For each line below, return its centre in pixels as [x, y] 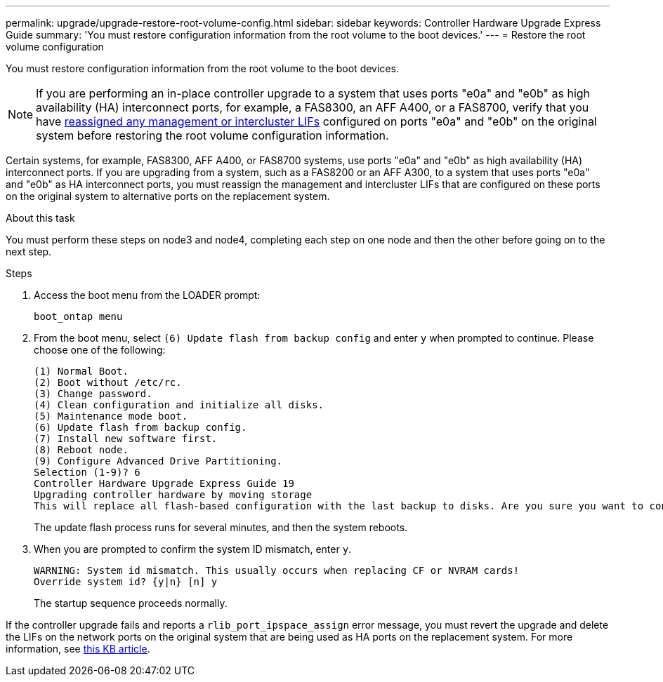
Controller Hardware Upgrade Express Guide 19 [164, 483]
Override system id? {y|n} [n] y [126, 582]
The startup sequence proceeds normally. [131, 603]
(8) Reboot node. [81, 450]
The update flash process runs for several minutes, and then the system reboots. [221, 527]
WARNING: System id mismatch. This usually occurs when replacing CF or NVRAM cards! [277, 570]
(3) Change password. [93, 394]
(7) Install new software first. [126, 439]
